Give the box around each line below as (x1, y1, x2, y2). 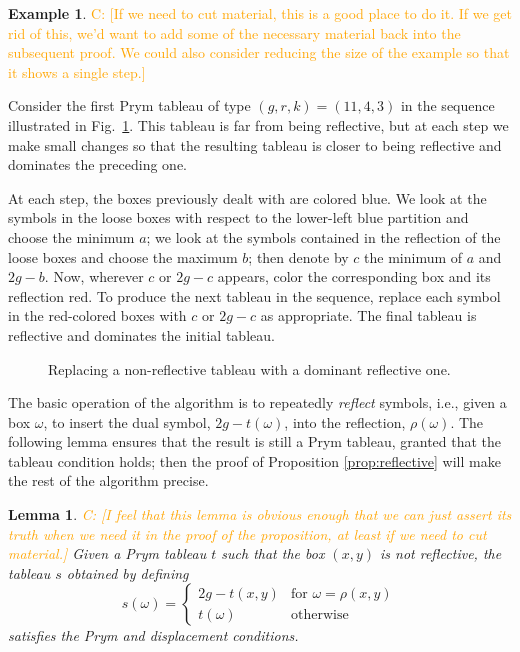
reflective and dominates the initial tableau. (8, 324, 275, 345)
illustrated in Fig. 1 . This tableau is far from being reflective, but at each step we (8, 114, 509, 135)
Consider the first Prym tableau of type (8, 95, 251, 116)
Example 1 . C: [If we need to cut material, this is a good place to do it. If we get (8, 3, 513, 23)
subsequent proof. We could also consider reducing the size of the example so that (8, 42, 510, 63)
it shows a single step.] (8, 61, 146, 82)
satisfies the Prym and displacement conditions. (8, 625, 299, 646)
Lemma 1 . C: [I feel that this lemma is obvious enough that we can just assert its (8, 504, 512, 525)
